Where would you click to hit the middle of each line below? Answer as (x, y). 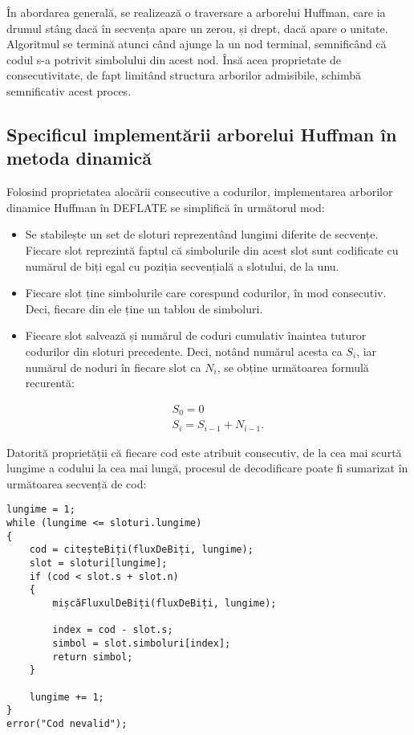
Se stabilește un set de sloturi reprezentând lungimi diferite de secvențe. (202, 234)
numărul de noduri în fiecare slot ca (113, 367)
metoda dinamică (79, 158)
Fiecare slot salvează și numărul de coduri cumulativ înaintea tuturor (196, 335)
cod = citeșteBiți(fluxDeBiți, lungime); (141, 550)
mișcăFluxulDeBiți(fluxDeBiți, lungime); (164, 604)
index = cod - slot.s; (113, 630)
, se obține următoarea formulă (293, 367)
